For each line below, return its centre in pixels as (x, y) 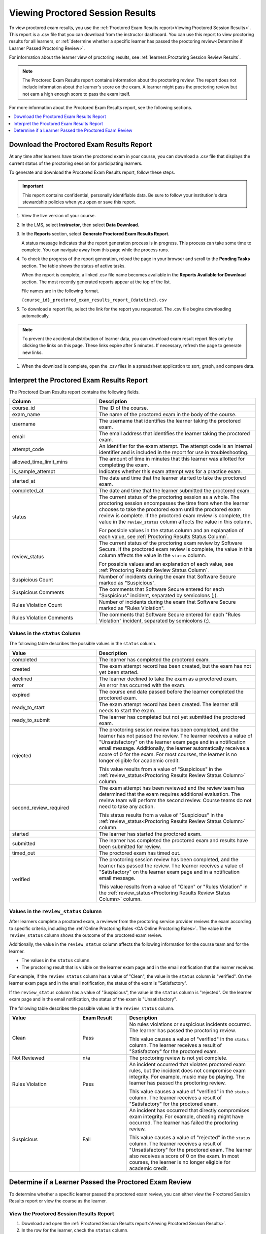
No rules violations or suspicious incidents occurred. (190, 1024)
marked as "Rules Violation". (132, 608)
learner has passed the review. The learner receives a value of (171, 865)
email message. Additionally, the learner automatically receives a (174, 748)
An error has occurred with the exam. (142, 685)
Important (33, 186)
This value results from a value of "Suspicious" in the (160, 769)
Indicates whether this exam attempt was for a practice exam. (170, 471)
